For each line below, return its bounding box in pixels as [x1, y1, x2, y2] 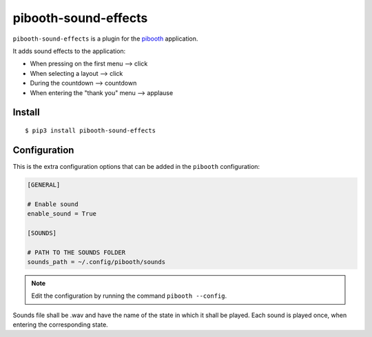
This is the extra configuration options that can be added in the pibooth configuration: [12, 162, 260, 170]
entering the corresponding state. [12, 320, 108, 329]
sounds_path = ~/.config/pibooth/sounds [27, 258, 165, 265]
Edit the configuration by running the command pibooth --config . [31, 292, 227, 300]
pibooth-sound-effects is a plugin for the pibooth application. [12, 34, 198, 43]
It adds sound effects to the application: [12, 47, 126, 55]
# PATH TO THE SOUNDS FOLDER [27, 248, 126, 256]
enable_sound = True [27, 210, 96, 217]
